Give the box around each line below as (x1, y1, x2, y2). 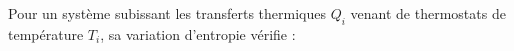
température (8, 23, 84, 44)
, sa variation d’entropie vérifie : (100, 23, 296, 44)
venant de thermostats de (350, 3, 506, 23)
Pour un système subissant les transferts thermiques (8, 3, 326, 23)
